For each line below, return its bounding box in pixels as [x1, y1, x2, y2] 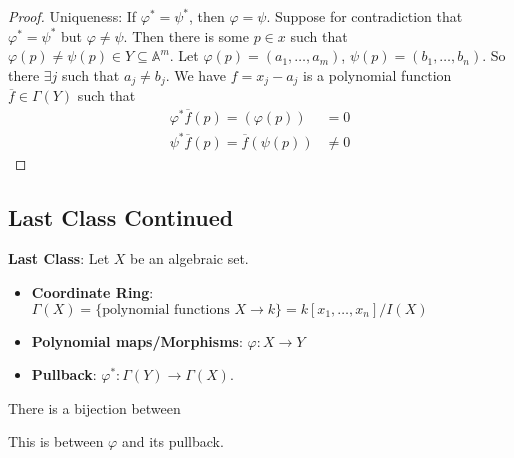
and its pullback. [121, 431, 224, 452]
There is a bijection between [8, 397, 181, 418]
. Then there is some [123, 25, 249, 46]
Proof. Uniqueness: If [8, 6, 137, 26]
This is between [8, 431, 104, 452]
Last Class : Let [8, 248, 110, 269]
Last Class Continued [8, 201, 234, 232]
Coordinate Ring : [31, 282, 154, 302]
